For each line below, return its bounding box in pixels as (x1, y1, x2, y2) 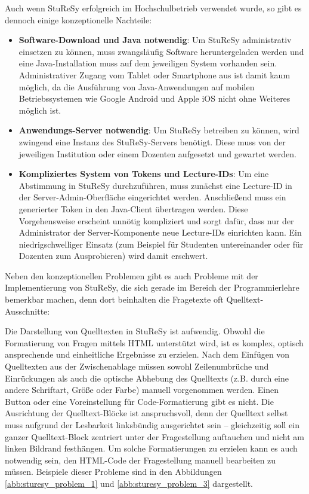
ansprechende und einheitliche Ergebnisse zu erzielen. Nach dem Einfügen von (5, 348, 290, 361)
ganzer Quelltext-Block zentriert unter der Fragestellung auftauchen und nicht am (5, 430, 304, 443)
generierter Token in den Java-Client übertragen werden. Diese (18, 202, 248, 215)
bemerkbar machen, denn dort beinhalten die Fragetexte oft (5, 293, 224, 306)
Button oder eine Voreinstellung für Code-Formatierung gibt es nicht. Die (5, 395, 274, 407)
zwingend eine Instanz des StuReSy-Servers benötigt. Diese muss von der (18, 135, 286, 148)
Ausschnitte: (5, 304, 50, 317)
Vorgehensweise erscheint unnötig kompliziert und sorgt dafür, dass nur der (18, 214, 294, 227)
